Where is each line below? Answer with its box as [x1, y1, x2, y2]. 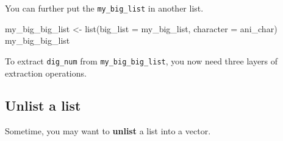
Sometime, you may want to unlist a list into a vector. [5, 125, 211, 137]
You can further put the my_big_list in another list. [5, 2, 204, 14]
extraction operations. [5, 66, 87, 79]
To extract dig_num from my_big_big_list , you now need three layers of [5, 54, 278, 67]
